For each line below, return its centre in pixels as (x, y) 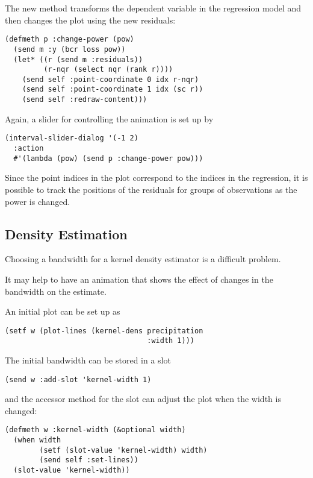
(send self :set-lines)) (89, 460)
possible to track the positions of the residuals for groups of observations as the (151, 189)
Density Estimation (66, 234)
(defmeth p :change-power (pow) (70, 39)
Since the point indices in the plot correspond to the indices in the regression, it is (156, 178)
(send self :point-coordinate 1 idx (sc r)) (113, 90)
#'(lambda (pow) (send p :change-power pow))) (108, 158)
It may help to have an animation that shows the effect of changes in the (139, 279)
